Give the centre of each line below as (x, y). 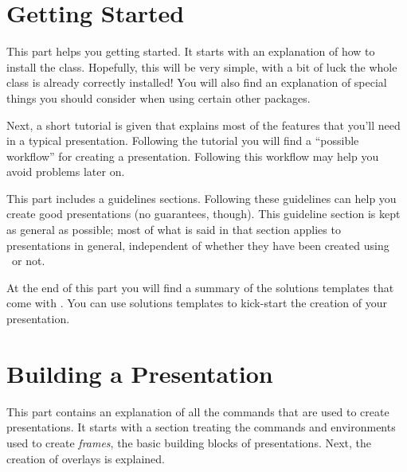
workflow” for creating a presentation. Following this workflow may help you (193, 156)
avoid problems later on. (66, 172)
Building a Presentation (140, 373)
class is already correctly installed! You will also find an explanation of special (197, 82)
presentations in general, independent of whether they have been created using (198, 245)
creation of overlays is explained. (86, 458)
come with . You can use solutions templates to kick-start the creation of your (197, 303)
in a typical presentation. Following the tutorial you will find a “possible (183, 140)
